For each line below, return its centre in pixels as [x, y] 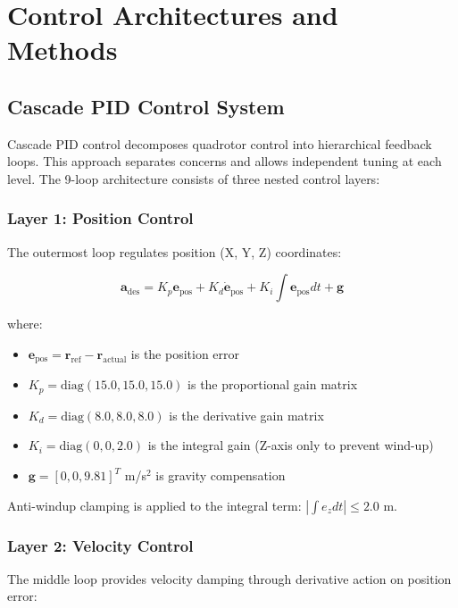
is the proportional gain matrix [273, 384]
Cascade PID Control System [146, 106]
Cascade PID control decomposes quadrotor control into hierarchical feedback [220, 143]
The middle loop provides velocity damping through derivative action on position [229, 578]
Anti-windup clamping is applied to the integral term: [154, 505]
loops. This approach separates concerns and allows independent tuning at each [225, 161]
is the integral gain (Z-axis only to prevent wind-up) [291, 445]
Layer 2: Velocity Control [100, 545]
